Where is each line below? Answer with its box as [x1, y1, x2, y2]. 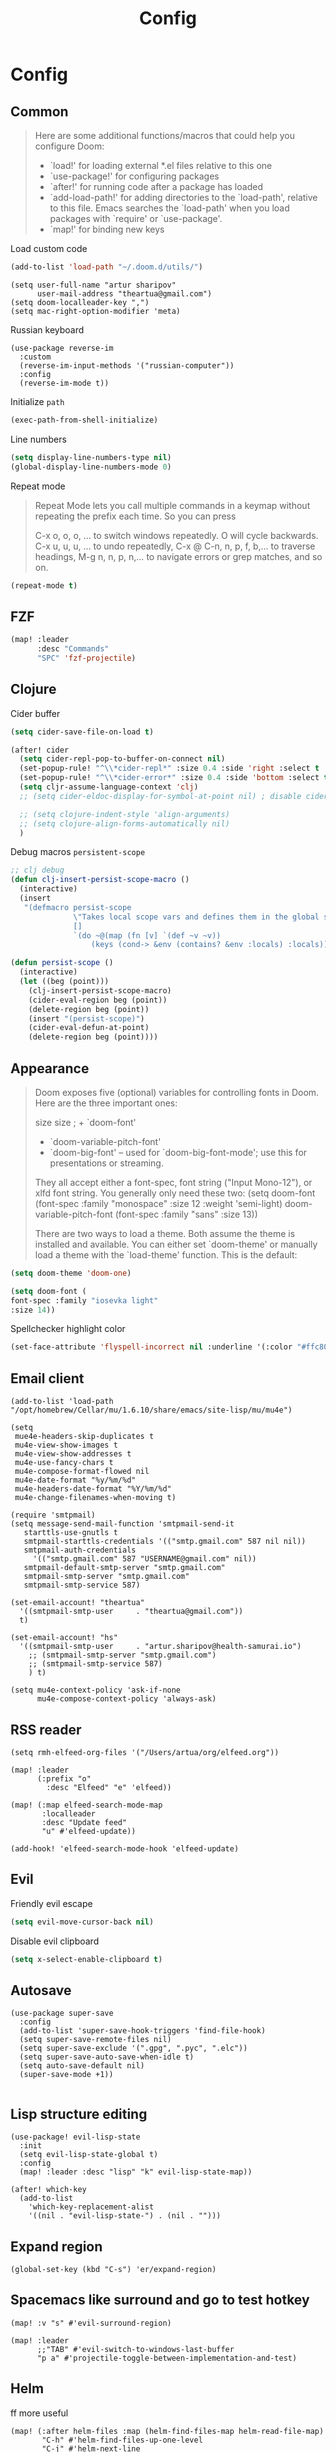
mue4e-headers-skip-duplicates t [14, 1432, 155, 1442]
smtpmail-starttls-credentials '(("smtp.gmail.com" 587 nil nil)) [23, 1537, 307, 1547]
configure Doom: [34, 140, 105, 152]
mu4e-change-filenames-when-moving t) [14, 1493, 177, 1503]
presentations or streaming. [49, 1157, 164, 1169]
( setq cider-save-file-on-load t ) [10, 727, 155, 737]
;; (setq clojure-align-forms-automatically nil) [19, 818, 230, 829]
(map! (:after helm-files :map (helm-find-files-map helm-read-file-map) [10, 2426, 325, 2436]
